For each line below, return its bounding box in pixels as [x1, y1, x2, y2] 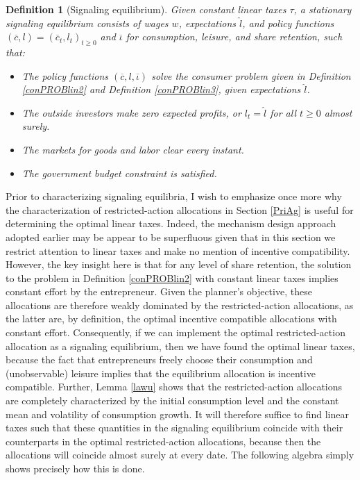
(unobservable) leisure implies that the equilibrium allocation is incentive [6, 365, 316, 380]
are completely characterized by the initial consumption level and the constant [6, 393, 339, 408]
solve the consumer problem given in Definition [151, 68, 351, 83]
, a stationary [293, 2, 352, 16]
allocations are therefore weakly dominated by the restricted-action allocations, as [6, 297, 354, 312]
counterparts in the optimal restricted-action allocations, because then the [6, 433, 321, 448]
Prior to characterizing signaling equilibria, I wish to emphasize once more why [6, 189, 342, 204]
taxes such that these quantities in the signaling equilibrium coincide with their [6, 420, 343, 435]
